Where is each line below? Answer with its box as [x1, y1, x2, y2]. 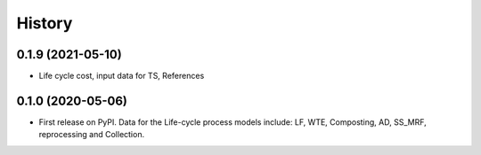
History [16, 13, 73, 33]
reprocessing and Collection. [38, 129, 145, 140]
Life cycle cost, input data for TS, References [38, 71, 205, 81]
